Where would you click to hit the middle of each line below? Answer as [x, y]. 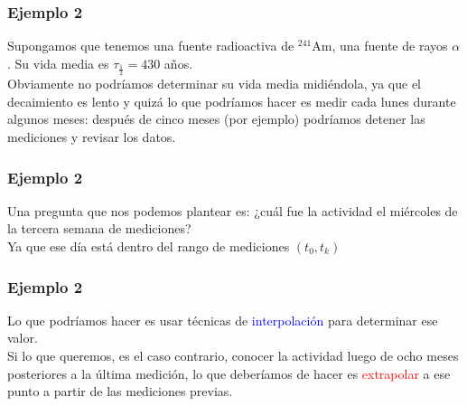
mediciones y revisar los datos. [92, 137]
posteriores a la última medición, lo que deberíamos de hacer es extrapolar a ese [229, 373]
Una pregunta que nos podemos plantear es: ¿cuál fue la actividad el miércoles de [233, 210]
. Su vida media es [58, 63]
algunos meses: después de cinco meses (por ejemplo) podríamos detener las [216, 119]
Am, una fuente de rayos [380, 46]
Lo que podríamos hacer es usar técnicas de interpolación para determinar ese [223, 320]
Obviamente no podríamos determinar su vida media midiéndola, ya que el [215, 84]
